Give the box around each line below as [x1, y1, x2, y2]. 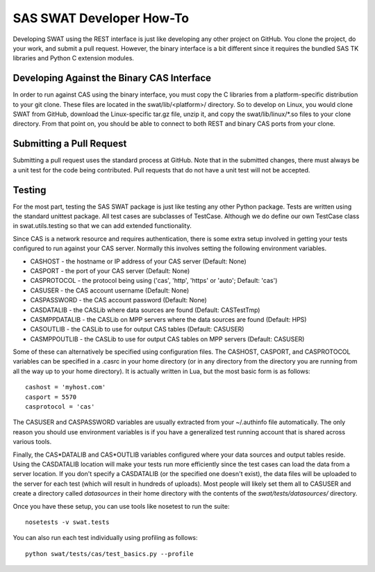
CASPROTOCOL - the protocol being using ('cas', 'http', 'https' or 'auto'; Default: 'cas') [30, 277, 278, 285]
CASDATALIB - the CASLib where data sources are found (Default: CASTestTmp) [30, 306, 260, 314]
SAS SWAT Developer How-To [12, 10, 190, 26]
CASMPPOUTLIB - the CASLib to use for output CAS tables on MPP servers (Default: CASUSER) [30, 334, 305, 343]
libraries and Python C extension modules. [12, 54, 135, 63]
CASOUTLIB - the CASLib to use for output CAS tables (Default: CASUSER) [30, 325, 244, 334]
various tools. [12, 438, 52, 446]
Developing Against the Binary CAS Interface [12, 72, 212, 84]
